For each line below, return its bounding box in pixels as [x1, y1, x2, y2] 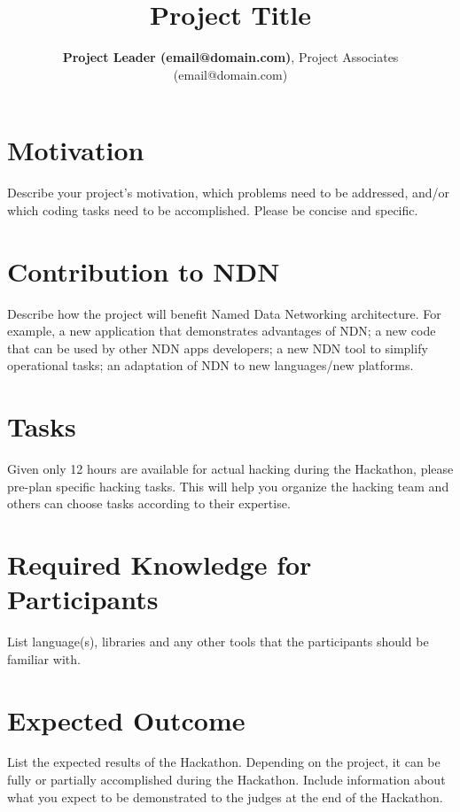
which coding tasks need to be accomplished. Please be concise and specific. [7, 200, 418, 219]
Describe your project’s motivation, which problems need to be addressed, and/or [7, 183, 449, 202]
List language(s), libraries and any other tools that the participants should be [7, 632, 429, 651]
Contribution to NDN [7, 252, 280, 289]
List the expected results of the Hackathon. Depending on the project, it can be [7, 753, 441, 771]
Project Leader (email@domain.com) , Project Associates [62, 48, 399, 66]
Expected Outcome [7, 701, 246, 738]
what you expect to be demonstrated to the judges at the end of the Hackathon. [7, 787, 443, 806]
